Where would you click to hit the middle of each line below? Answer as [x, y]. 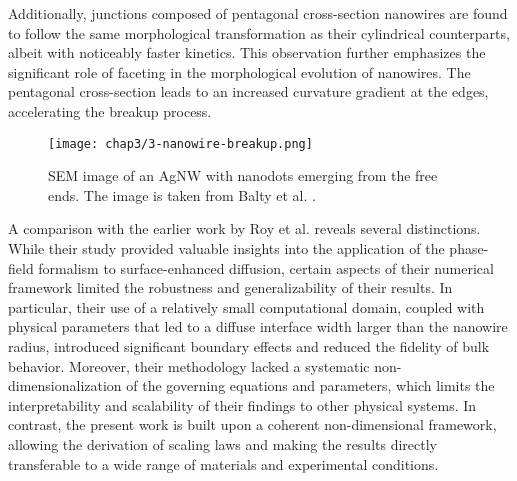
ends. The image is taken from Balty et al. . [182, 194]
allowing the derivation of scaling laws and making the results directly [222, 443]
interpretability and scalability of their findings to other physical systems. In [242, 404]
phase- [469, 248]
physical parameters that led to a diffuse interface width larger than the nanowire [258, 326]
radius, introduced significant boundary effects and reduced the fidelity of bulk [249, 345]
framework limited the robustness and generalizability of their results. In [230, 287]
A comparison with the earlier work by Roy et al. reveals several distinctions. [244, 228]
